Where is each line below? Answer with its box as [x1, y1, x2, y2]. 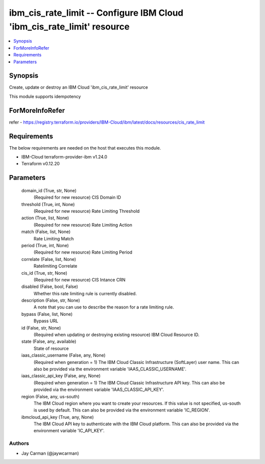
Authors [9, 440, 29, 447]
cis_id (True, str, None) [21, 270, 68, 276]
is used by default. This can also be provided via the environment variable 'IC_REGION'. [33, 407, 211, 413]
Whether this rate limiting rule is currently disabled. [33, 290, 137, 296]
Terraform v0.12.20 [21, 161, 60, 167]
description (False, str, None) [21, 297, 80, 304]
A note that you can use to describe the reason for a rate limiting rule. [33, 304, 174, 310]
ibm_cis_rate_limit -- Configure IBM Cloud [9, 7, 184, 18]
